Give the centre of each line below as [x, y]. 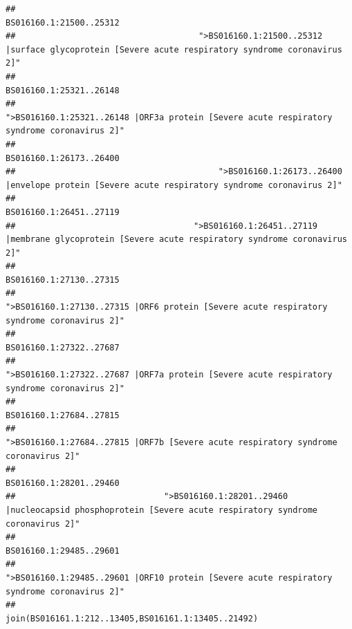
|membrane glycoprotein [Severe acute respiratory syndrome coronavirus [176, 240]
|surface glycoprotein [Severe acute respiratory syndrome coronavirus [174, 49]
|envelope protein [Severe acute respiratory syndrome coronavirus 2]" [174, 185]
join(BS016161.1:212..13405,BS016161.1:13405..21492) [132, 618]
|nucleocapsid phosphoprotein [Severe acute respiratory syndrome [162, 510]
